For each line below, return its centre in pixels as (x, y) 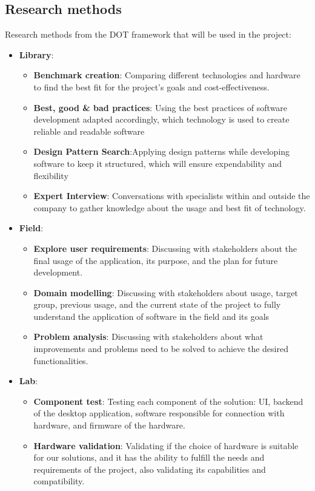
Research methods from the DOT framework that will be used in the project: (148, 34)
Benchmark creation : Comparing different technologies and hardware (167, 75)
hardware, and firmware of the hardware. (109, 425)
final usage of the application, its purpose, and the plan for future (156, 260)
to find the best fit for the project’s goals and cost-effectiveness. (151, 86)
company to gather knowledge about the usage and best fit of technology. (170, 207)
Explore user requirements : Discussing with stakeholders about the (165, 248)
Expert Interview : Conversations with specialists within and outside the (172, 196)
